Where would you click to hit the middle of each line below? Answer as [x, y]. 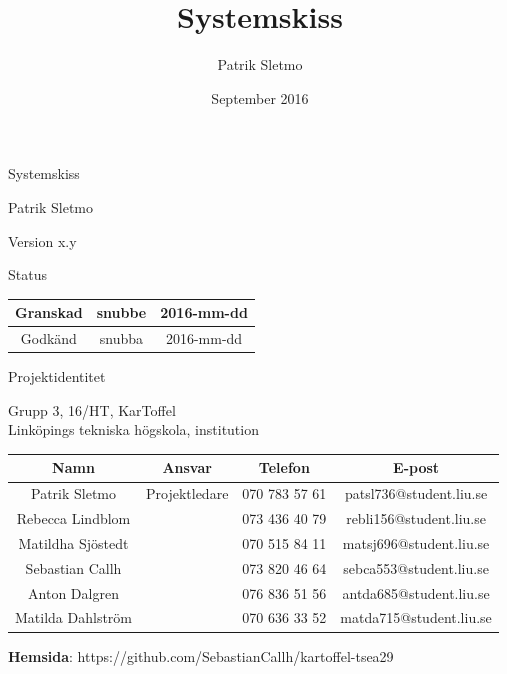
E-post [416, 467]
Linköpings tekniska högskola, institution [133, 429]
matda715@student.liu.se [416, 617]
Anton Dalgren [73, 592]
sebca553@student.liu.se [416, 567]
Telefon [284, 467]
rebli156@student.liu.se [416, 518]
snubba [121, 338]
